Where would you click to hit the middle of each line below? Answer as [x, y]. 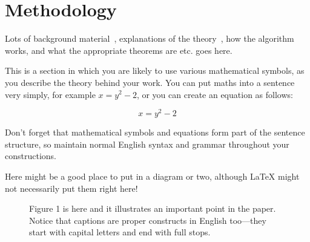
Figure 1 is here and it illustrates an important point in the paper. [153, 208]
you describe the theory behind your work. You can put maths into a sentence [150, 82]
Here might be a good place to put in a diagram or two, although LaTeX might [152, 176]
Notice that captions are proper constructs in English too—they [148, 220]
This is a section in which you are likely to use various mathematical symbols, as [155, 70]
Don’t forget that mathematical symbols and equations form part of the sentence [155, 132]
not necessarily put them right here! [71, 188]
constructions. [31, 156]
